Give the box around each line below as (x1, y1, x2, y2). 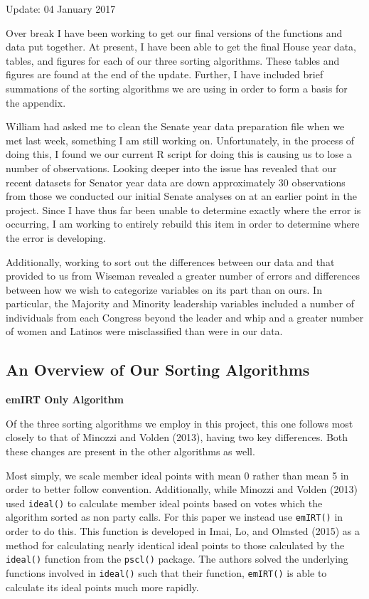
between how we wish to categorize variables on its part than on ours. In (6, 282, 322, 297)
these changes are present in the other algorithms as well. (6, 444, 255, 459)
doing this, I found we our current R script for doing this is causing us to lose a (6, 147, 352, 161)
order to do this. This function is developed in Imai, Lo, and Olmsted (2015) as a (6, 524, 360, 539)
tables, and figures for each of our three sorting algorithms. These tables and (6, 53, 340, 68)
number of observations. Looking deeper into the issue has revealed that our (6, 160, 337, 175)
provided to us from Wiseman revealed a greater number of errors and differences (6, 268, 360, 283)
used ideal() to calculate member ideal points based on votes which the (6, 495, 323, 510)
